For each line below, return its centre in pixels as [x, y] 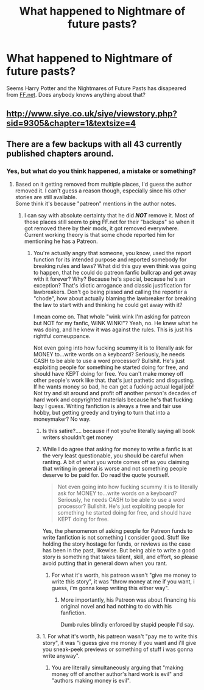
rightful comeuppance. [62, 336]
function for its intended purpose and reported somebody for [110, 259]
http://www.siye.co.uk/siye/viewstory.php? [92, 114]
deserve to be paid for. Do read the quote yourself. [106, 475]
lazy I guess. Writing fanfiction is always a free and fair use [107, 406]
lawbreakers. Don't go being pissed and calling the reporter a [110, 292]
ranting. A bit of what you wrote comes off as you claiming [116, 462]
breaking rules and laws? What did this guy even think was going [115, 266]
